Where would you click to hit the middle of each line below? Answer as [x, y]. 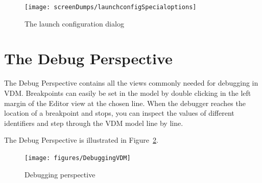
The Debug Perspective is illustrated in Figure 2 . [81, 140]
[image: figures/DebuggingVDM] [78, 158]
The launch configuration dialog [74, 23]
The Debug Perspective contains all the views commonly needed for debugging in [131, 83]
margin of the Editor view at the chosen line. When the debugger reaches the [125, 103]
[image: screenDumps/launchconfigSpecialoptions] [111, 7]
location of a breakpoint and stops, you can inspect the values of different [119, 113]
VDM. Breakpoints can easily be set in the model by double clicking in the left [128, 93]
